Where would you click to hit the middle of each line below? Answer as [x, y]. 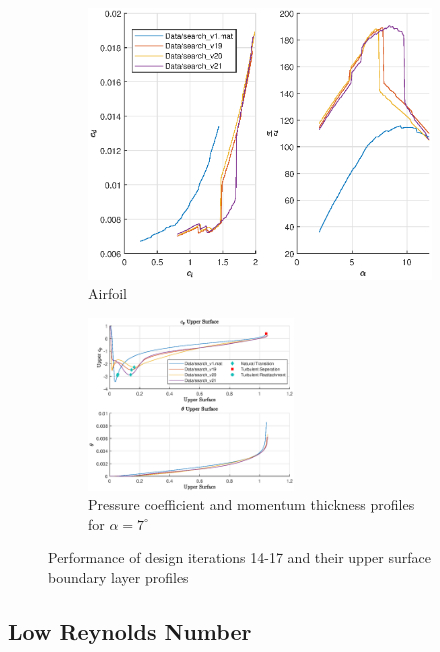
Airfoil [107, 293]
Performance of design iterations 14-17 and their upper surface [239, 557]
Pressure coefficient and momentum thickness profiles [251, 504]
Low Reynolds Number [130, 630]
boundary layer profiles [118, 576]
